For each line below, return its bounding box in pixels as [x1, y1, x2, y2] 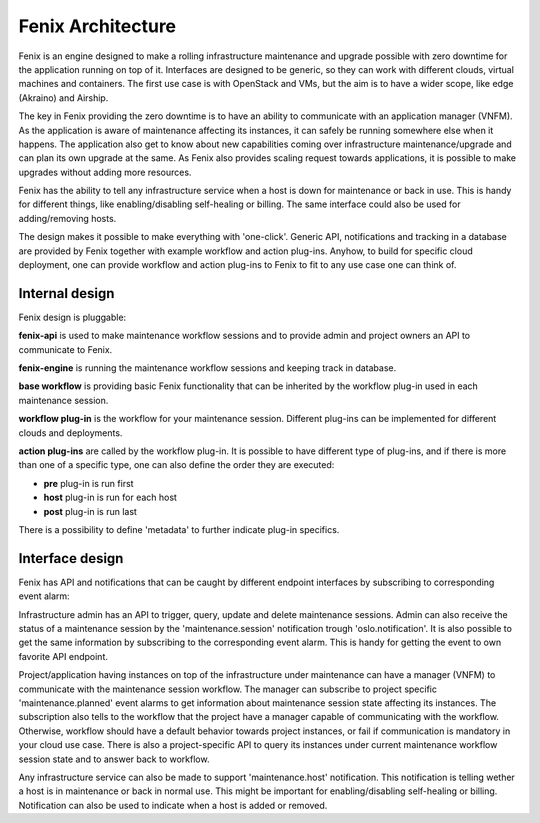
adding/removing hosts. [18, 212, 117, 224]
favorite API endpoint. [18, 650, 109, 662]
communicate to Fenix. [18, 343, 113, 355]
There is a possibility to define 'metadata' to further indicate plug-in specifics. [18, 524, 340, 535]
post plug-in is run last [43, 505, 137, 517]
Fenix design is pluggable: [18, 311, 127, 323]
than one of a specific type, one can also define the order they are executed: [18, 459, 335, 471]
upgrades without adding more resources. [18, 166, 192, 178]
